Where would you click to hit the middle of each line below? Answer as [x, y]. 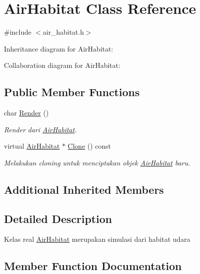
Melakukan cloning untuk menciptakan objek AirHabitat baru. [97, 162]
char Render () [26, 113]
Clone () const [89, 146]
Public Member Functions [72, 92]
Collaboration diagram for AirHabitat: [62, 65]
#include [18, 32]
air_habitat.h [63, 32]
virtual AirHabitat [32, 146]
